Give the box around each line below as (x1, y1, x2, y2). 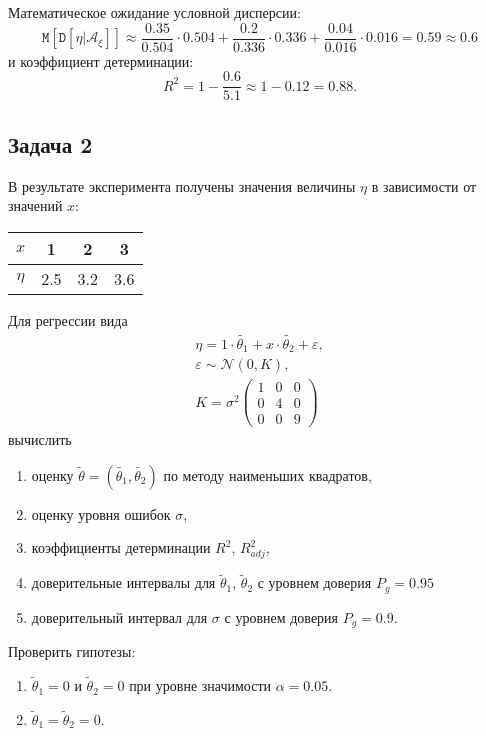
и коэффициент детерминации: (8, 50, 194, 71)
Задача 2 (8, 128, 93, 159)
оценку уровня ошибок (31, 503, 171, 524)
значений (8, 195, 63, 216)
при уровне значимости (129, 675, 271, 696)
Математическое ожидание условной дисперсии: (8, 2, 301, 22)
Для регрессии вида (8, 309, 128, 330)
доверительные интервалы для (31, 572, 216, 593)
